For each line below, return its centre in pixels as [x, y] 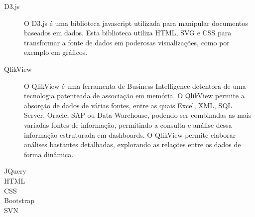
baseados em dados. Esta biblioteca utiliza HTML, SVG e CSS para [128, 33]
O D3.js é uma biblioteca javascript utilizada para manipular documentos [136, 23]
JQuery [15, 171]
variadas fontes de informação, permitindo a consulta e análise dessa [128, 124]
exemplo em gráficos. [56, 52]
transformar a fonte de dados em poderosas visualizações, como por [127, 42]
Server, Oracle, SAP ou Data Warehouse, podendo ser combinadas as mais [138, 115]
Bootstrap [19, 200]
